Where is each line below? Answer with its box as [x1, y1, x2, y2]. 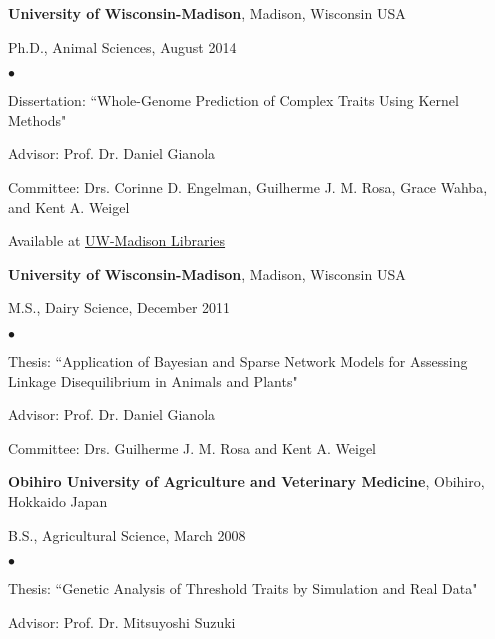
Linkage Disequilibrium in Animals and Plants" [8, 370, 298, 391]
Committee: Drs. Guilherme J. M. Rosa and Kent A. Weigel [8, 437, 377, 458]
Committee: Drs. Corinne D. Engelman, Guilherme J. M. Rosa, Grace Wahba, [8, 176, 488, 197]
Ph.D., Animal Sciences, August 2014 [8, 36, 237, 57]
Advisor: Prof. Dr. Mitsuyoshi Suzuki [8, 611, 236, 632]
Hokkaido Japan [8, 490, 108, 511]
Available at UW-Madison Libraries [8, 230, 226, 251]
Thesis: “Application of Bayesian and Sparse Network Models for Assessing [8, 350, 468, 371]
